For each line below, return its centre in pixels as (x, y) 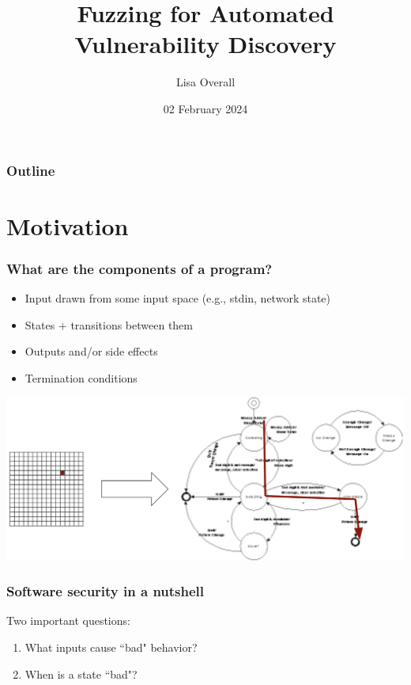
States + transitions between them (109, 324)
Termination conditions (81, 377)
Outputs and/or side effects (91, 351)
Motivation (68, 225)
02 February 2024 (205, 108)
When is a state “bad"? (81, 674)
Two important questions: (68, 620)
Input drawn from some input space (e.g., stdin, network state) (177, 298)
